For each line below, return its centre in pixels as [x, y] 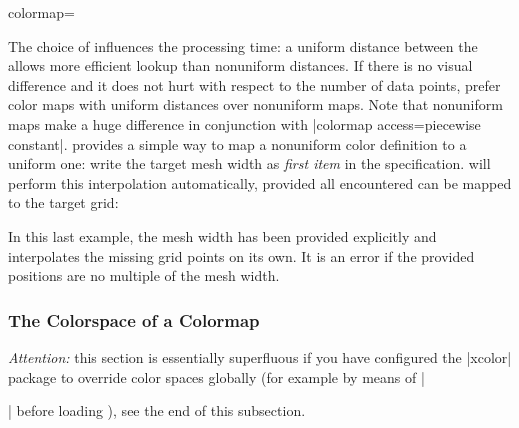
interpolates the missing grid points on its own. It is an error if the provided [241, 255]
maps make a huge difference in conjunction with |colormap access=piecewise [244, 123]
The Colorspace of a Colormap [134, 319]
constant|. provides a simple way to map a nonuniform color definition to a [237, 143]
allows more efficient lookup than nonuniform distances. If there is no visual [240, 65]
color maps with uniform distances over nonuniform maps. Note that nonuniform [255, 104]
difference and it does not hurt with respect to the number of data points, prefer [254, 84]
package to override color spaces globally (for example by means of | [216, 376]
